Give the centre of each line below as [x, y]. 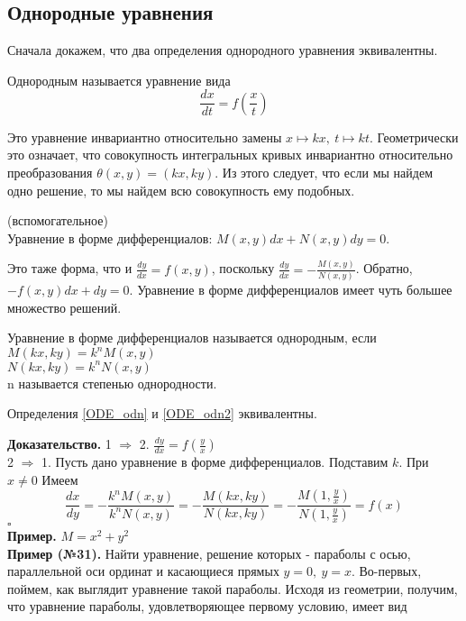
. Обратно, [384, 268]
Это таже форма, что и [70, 268]
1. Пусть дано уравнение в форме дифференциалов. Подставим [215, 462]
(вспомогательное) [58, 220]
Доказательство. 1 [59, 444]
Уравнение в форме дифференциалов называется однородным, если [192, 338]
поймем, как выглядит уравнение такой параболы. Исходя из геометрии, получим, [233, 588]
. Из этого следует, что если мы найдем [324, 173]
